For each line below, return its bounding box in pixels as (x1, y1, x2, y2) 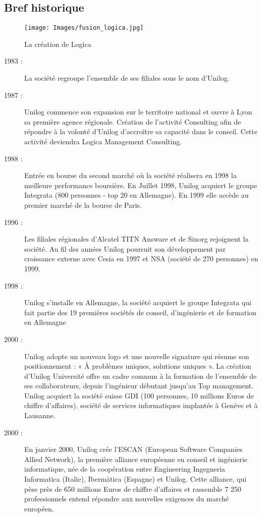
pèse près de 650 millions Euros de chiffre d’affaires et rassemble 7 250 (24, 483, 241, 494)
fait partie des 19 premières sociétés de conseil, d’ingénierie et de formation (24, 307, 256, 317)
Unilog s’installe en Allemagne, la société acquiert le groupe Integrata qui (24, 297, 251, 308)
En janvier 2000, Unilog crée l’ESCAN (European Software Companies (24, 444, 243, 454)
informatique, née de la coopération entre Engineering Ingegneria (24, 464, 225, 474)
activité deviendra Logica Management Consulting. (24, 136, 182, 147)
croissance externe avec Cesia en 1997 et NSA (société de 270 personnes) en (24, 253, 258, 264)
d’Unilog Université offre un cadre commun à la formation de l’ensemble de (24, 370, 256, 381)
